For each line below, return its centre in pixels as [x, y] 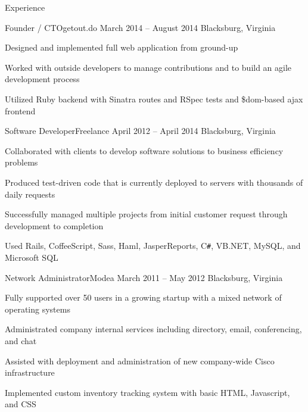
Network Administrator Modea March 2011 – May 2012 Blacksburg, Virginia [144, 277]
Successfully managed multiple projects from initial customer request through [146, 214]
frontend [20, 110]
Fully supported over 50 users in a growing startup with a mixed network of [143, 297]
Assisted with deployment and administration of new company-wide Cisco [140, 360]
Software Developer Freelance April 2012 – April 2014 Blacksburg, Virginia [140, 131]
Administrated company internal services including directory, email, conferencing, [153, 329]
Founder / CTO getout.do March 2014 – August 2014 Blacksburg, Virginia [140, 27]
